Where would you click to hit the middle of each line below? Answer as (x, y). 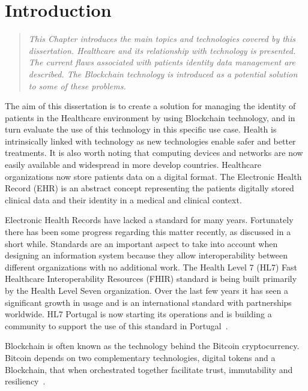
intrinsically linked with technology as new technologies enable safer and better (150, 141)
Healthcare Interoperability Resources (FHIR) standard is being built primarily (151, 279)
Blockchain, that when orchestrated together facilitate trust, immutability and (149, 369)
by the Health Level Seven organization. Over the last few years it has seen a (146, 290)
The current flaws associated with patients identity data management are (162, 62)
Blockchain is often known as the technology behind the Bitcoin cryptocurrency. (152, 346)
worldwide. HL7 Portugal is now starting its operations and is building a (138, 314)
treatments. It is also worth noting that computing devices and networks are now (154, 153)
